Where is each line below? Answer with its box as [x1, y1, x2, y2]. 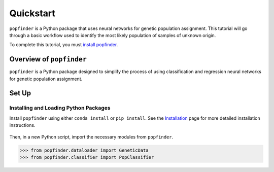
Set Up [9, 89, 31, 97]
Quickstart [9, 8, 56, 19]
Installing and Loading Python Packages [9, 105, 111, 112]
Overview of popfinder [9, 55, 87, 63]
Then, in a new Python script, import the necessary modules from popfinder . [9, 133, 174, 140]
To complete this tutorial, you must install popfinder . [9, 42, 118, 48]
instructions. [9, 122, 36, 128]
